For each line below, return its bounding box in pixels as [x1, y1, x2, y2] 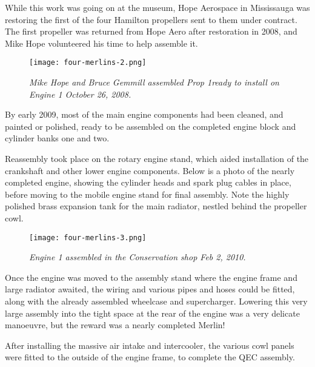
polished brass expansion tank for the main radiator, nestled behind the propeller [5, 200, 307, 212]
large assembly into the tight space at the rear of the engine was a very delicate [5, 306, 300, 319]
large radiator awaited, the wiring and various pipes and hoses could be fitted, [5, 283, 295, 295]
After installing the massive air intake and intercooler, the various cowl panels [5, 338, 294, 351]
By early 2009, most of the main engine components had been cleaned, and [5, 108, 283, 121]
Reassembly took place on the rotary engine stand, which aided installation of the [5, 152, 309, 164]
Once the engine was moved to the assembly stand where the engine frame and [5, 271, 297, 283]
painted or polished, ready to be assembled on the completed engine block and [5, 120, 296, 132]
